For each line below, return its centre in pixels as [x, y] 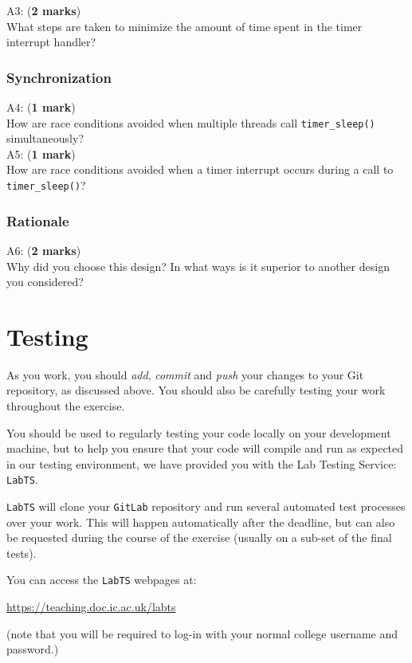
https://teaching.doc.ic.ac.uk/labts [91, 607]
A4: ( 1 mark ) [41, 107]
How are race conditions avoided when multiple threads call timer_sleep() [191, 122]
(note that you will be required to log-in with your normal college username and [202, 633]
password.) [33, 649]
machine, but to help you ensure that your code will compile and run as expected [205, 448]
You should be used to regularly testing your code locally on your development [199, 432]
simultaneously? [45, 138]
